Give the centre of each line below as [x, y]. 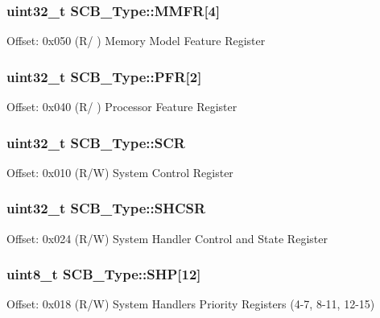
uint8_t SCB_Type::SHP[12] [104, 274]
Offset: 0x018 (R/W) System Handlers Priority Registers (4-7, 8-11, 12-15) [191, 304]
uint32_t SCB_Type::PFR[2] [104, 76]
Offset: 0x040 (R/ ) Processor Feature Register [122, 107]
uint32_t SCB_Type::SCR [96, 142]
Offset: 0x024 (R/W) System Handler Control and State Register [167, 238]
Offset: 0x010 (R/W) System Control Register [120, 172]
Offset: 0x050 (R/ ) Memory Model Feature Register [136, 41]
